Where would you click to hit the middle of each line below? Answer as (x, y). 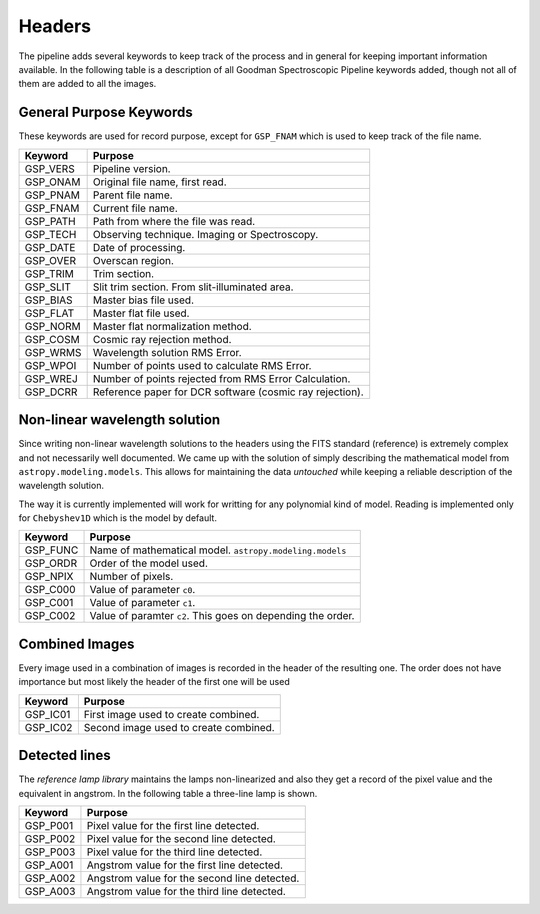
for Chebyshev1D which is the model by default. (117, 518)
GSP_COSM (52, 339)
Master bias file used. (143, 300)
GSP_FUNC (51, 550)
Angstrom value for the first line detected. (185, 865)
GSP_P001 (49, 826)
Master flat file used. (141, 313)
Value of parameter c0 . (142, 590)
